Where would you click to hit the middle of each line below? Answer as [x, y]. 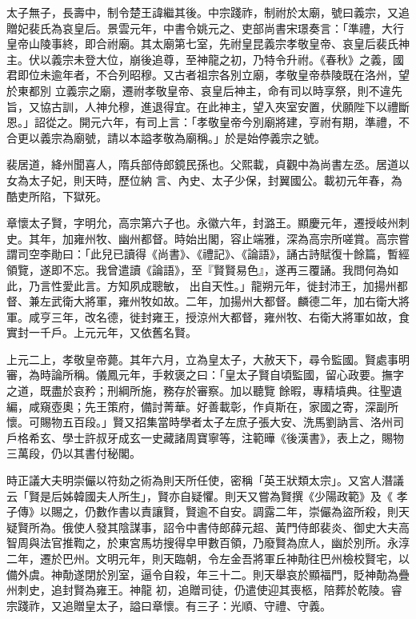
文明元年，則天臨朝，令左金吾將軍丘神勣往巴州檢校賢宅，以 [252, 558]
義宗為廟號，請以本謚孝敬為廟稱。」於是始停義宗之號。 [182, 137]
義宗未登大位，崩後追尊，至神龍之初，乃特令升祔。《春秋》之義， [222, 59]
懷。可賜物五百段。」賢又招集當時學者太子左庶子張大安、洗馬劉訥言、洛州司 [205, 422]
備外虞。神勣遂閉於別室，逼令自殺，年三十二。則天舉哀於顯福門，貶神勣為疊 [208, 574]
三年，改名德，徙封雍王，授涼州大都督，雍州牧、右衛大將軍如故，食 [230, 316]
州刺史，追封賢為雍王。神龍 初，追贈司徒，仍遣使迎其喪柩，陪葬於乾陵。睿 [204, 590]
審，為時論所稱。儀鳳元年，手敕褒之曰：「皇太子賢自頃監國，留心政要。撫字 [205, 375]
